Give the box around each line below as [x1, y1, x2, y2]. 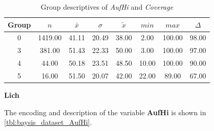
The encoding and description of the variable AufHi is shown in [4, 107, 206, 117]
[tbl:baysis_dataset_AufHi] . [4, 117, 92, 127]
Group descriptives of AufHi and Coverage [40, 2, 174, 12]
